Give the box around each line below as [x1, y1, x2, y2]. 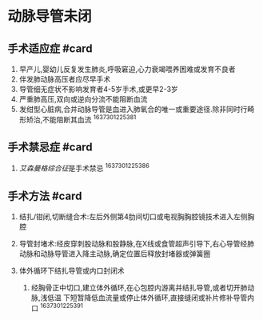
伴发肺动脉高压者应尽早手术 [18, 74, 111, 84]
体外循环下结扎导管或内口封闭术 [18, 266, 125, 275]
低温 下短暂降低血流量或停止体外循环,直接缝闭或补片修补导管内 [46, 293, 255, 302]
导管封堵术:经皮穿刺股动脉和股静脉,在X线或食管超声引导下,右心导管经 [18, 238, 248, 248]
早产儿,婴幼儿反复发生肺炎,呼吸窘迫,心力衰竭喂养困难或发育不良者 [18, 65, 236, 74]
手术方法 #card [7, 189, 82, 202]
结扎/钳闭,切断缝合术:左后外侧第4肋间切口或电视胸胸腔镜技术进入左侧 [18, 211, 248, 221]
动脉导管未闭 [7, 7, 93, 26]
